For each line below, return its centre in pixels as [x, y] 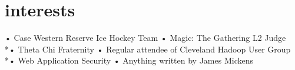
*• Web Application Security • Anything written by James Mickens [129, 60]
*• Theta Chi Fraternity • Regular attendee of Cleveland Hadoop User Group [148, 49]
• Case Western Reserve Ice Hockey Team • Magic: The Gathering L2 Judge [145, 38]
